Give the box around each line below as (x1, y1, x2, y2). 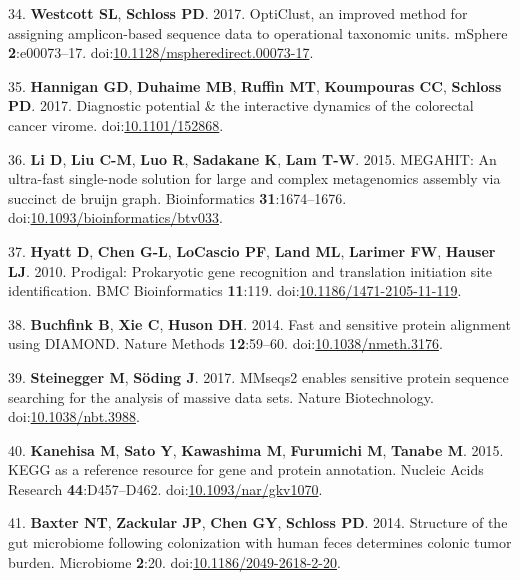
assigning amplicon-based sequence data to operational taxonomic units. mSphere (8, 22, 508, 43)
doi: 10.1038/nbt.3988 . (8, 406, 140, 427)
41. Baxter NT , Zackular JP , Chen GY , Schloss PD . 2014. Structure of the (8, 512, 508, 533)
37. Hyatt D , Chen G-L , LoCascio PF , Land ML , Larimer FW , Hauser (8, 240, 496, 261)
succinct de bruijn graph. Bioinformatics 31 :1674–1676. (8, 187, 347, 208)
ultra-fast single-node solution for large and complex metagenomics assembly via (8, 168, 501, 189)
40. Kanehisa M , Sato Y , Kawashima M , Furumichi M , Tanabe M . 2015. (8, 439, 504, 460)
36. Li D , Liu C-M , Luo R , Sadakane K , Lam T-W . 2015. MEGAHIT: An (8, 148, 497, 169)
